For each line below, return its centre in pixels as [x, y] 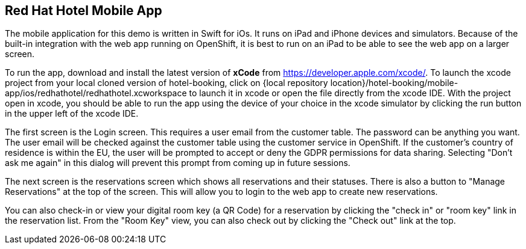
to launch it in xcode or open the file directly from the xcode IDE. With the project [350, 93]
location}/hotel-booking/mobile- [394, 83]
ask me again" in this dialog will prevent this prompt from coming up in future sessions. [178, 163]
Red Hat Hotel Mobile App [84, 11]
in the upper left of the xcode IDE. [72, 114]
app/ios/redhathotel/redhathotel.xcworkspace [96, 93]
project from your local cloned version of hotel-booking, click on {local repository [166, 83]
